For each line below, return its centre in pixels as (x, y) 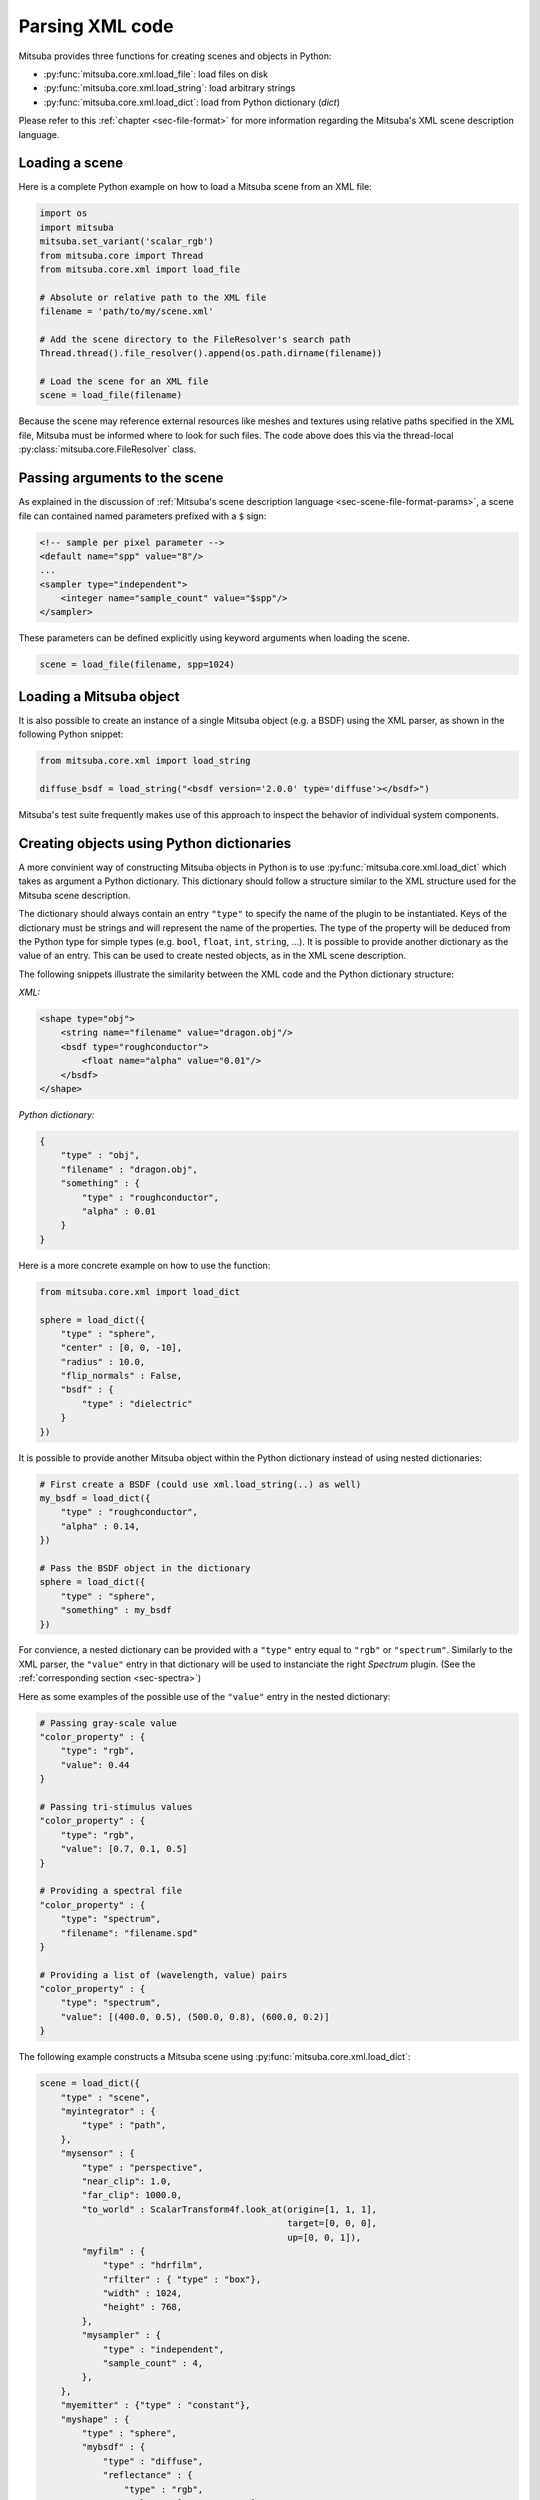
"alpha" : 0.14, (100, 1526)
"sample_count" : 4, (153, 2363)
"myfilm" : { (113, 2251)
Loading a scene (71, 163)
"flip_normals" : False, (121, 1376)
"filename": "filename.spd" (129, 1933)
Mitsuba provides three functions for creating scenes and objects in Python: (175, 56)
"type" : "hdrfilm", (153, 2265)
